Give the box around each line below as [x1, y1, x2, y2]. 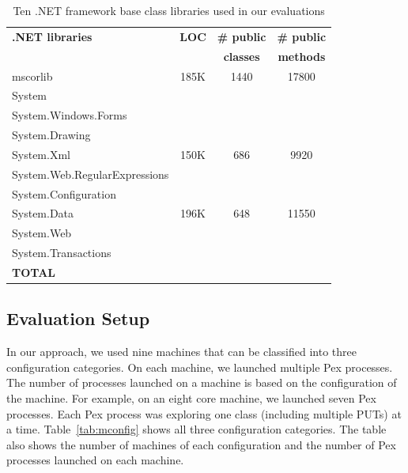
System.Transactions [12, 244, 111, 261]
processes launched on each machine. [6, 452, 184, 468]
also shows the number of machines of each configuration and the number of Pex [6, 436, 396, 452]
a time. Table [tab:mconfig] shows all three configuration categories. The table [6, 421, 387, 437]
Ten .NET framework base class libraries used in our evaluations [13, 2, 325, 18]
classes [223, 47, 260, 64]
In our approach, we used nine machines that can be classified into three [6, 343, 357, 360]
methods [278, 47, 326, 64]
